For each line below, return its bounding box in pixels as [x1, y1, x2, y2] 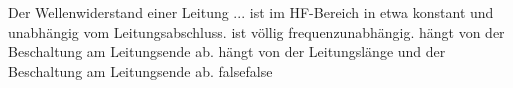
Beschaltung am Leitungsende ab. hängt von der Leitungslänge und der [8, 41, 446, 62]
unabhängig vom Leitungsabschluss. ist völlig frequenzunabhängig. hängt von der [8, 21, 505, 42]
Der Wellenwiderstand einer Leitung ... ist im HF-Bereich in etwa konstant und [8, 2, 494, 22]
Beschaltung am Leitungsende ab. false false [8, 60, 273, 81]
